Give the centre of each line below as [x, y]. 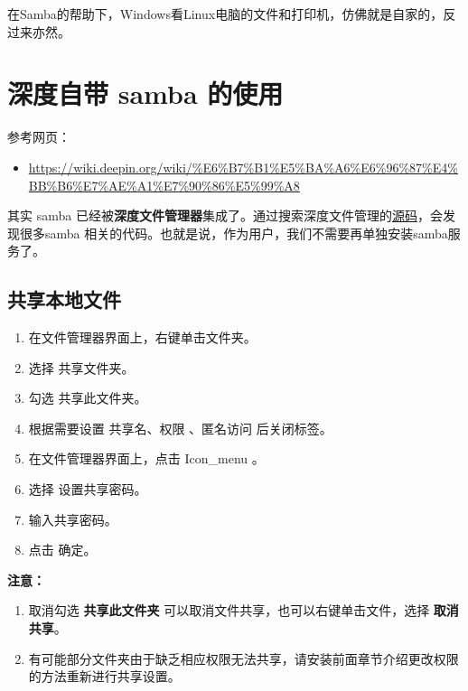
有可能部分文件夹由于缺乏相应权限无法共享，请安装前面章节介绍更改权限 [243, 658]
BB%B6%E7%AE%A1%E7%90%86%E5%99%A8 [164, 185]
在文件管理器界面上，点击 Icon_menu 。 [146, 458]
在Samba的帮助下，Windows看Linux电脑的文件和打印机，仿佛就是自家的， [225, 14]
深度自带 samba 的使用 [145, 93]
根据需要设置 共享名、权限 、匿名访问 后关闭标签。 [180, 428]
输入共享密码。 [73, 519]
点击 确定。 [62, 550]
